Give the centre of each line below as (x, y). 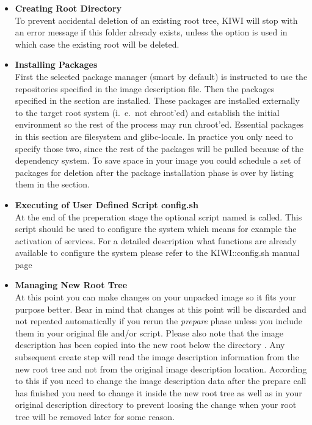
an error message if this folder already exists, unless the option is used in (151, 32)
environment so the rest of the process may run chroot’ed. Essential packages (159, 124)
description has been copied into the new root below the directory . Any (150, 345)
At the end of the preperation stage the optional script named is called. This (158, 216)
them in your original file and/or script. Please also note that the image (149, 332)
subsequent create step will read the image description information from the (157, 357)
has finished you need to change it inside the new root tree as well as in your (158, 392)
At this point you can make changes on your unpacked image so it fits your (155, 297)
